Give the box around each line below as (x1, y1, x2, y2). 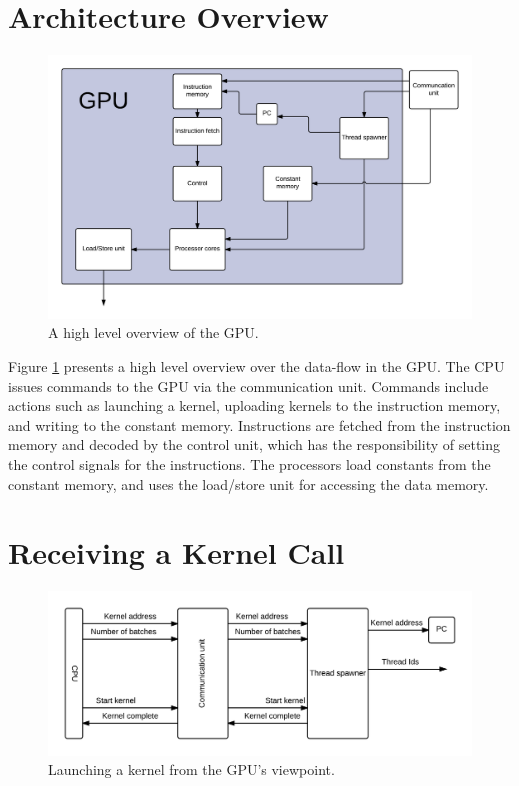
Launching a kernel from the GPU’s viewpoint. (48, 759, 335, 780)
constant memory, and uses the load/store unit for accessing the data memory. (8, 473, 489, 494)
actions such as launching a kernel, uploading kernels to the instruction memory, (8, 395, 501, 416)
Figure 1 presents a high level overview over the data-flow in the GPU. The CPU (8, 356, 505, 377)
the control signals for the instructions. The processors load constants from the (8, 454, 491, 475)
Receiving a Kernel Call (8, 532, 345, 573)
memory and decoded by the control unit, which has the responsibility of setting (8, 434, 500, 455)
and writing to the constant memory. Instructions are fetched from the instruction (8, 414, 511, 435)
